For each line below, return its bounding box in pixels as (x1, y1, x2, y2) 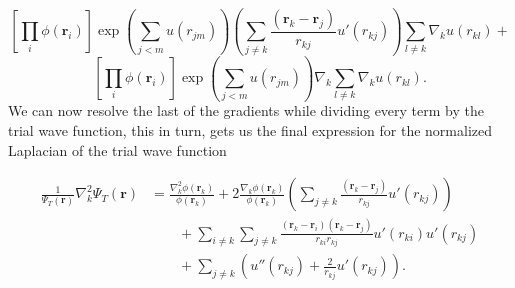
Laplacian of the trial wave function (8, 139, 227, 160)
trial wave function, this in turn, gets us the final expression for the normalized (8, 120, 492, 141)
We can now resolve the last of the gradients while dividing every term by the (8, 100, 484, 121)
